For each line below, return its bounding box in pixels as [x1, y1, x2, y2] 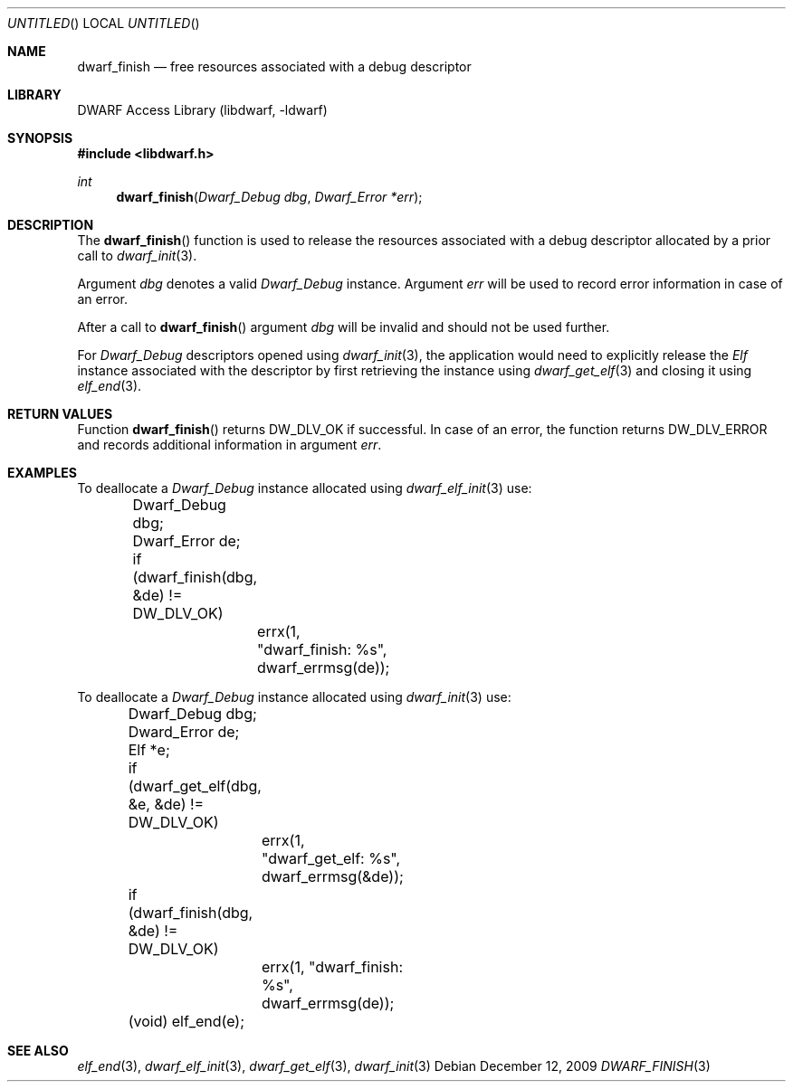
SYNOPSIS [7, 130, 73, 146]
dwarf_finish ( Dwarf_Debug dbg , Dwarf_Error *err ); [116, 189, 423, 204]
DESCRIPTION [7, 217, 94, 232]
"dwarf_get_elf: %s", [261, 849, 401, 867]
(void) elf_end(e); [128, 1012, 245, 1030]
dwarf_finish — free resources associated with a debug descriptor [77, 59, 472, 74]
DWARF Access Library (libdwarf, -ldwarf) [77, 102, 328, 118]
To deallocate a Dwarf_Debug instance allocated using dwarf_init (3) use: [77, 689, 511, 705]
